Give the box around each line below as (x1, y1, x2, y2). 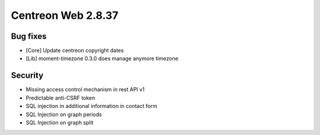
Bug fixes (11, 31, 47, 41)
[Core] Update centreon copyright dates (25, 47, 124, 54)
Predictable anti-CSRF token (25, 94, 95, 101)
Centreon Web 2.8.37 (11, 9, 119, 22)
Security (11, 71, 44, 81)
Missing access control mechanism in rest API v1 (25, 86, 145, 93)
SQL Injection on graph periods (25, 111, 102, 118)
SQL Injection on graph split (25, 118, 94, 126)
